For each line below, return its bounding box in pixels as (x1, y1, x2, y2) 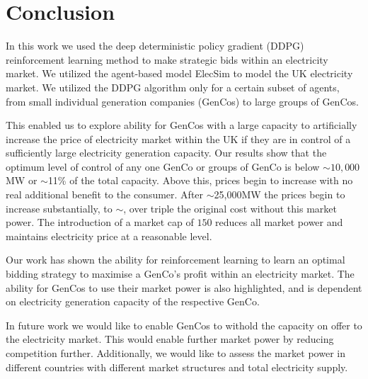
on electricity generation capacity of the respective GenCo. (6, 294, 260, 309)
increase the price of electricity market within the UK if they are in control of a (6, 131, 351, 146)
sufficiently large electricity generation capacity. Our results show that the (6, 145, 327, 160)
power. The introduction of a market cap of (6, 215, 194, 230)
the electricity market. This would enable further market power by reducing (6, 332, 334, 346)
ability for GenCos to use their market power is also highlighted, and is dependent (6, 280, 362, 295)
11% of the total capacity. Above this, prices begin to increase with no (47, 173, 353, 188)
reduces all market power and (215, 215, 343, 230)
